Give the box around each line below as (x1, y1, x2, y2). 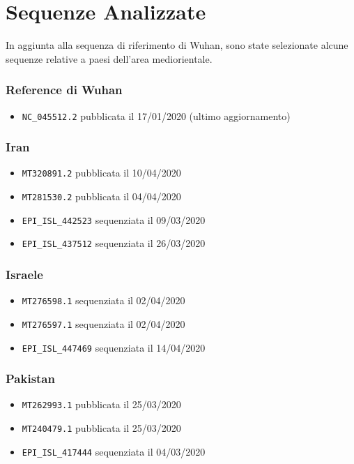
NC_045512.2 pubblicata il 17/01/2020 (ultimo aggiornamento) (22, 108, 291, 123)
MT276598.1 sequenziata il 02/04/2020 (22, 293, 185, 308)
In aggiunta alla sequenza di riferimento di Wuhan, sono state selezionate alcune (6, 38, 348, 52)
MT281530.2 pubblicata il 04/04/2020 (22, 189, 181, 204)
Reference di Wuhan (6, 81, 123, 98)
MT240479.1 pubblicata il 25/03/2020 (22, 421, 181, 435)
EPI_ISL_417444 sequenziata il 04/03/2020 (22, 444, 206, 458)
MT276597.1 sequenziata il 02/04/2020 (22, 316, 185, 331)
